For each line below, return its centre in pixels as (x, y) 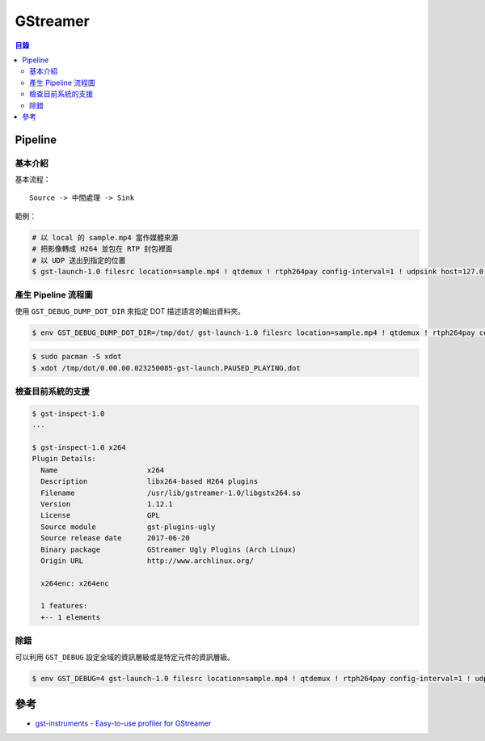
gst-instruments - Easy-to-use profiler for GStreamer (123, 723)
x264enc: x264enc (75, 583)
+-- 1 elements (71, 617)
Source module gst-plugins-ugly (128, 527)
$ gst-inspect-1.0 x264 (79, 447)
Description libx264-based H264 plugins (150, 482)
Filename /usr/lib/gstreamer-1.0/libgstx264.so (171, 493)
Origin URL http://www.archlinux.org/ (147, 561)
